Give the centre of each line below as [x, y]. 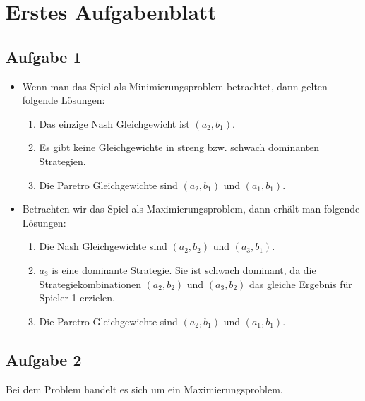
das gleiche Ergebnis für [300, 283]
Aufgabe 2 [44, 359]
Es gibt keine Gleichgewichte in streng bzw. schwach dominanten [179, 147]
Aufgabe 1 [44, 56]
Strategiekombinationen [90, 283]
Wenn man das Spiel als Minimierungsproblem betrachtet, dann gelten [175, 86]
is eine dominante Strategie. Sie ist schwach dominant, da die [184, 269]
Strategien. [62, 161]
